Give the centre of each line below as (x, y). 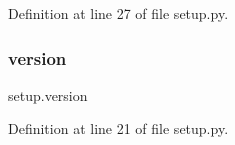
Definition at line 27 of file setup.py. (118, 13)
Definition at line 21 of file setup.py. (118, 128)
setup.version (48, 94)
